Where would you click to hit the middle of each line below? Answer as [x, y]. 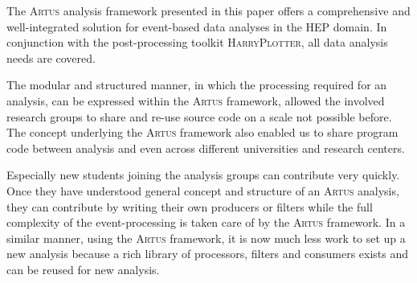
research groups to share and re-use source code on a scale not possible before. [199, 116]
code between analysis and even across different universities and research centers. [206, 148]
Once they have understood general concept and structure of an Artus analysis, [203, 190]
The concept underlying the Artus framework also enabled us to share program [202, 132]
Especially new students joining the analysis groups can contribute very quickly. [203, 175]
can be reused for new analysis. [83, 269]
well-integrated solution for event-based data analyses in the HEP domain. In [197, 26]
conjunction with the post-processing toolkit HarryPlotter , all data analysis [197, 42]
